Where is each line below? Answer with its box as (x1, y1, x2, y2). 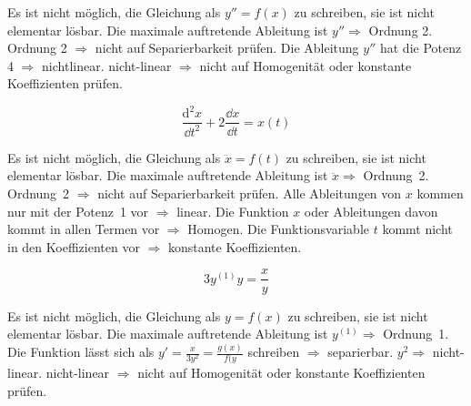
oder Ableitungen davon (304, 201, 438, 220)
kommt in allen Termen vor (7, 219, 160, 239)
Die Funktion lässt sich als (7, 342, 155, 360)
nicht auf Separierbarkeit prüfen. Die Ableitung (95, 38, 359, 57)
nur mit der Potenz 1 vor (7, 201, 149, 220)
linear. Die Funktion (176, 201, 289, 220)
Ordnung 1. (383, 324, 449, 343)
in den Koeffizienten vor (7, 237, 140, 256)
